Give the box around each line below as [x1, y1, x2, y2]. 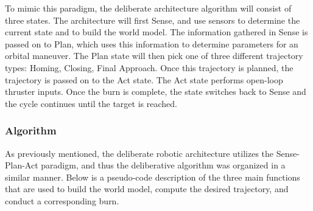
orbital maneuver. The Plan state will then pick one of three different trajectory [5, 49, 303, 62]
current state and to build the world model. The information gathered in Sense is [5, 26, 308, 38]
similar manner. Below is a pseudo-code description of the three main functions [5, 170, 300, 183]
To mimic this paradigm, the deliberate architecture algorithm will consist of [5, 2, 292, 14]
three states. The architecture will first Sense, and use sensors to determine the [5, 13, 300, 26]
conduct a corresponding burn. [5, 194, 119, 207]
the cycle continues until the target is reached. [5, 97, 177, 109]
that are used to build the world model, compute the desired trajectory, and [5, 182, 289, 195]
